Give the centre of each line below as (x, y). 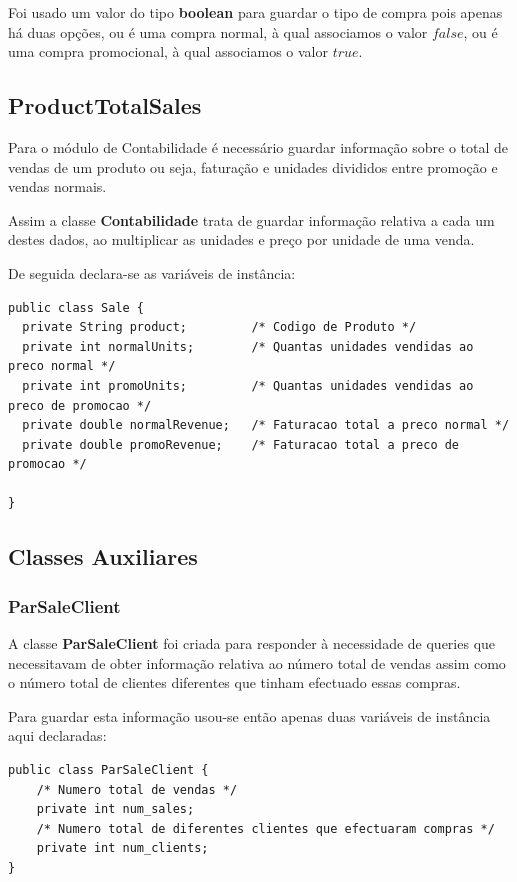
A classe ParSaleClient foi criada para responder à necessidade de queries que (252, 643)
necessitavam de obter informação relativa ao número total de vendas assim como (257, 662)
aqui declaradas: (57, 735)
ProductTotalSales (105, 105)
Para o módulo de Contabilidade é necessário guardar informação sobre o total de (258, 146)
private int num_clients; (122, 848)
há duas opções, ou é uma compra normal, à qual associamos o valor (218, 31)
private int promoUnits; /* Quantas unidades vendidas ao (248, 385)
